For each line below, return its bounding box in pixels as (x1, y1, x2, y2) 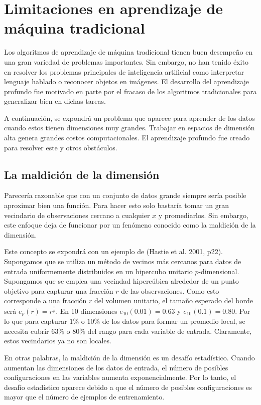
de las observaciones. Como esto (121, 285, 219, 296)
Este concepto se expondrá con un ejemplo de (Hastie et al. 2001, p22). (4, 246, 223, 257)
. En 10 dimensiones (56, 305, 117, 316)
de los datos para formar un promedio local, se (102, 316, 245, 326)
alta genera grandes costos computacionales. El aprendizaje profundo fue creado (4, 132, 250, 143)
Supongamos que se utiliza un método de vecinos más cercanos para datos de (4, 256, 241, 267)
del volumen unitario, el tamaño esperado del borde (94, 295, 253, 306)
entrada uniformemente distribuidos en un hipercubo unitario (4, 266, 193, 276)
